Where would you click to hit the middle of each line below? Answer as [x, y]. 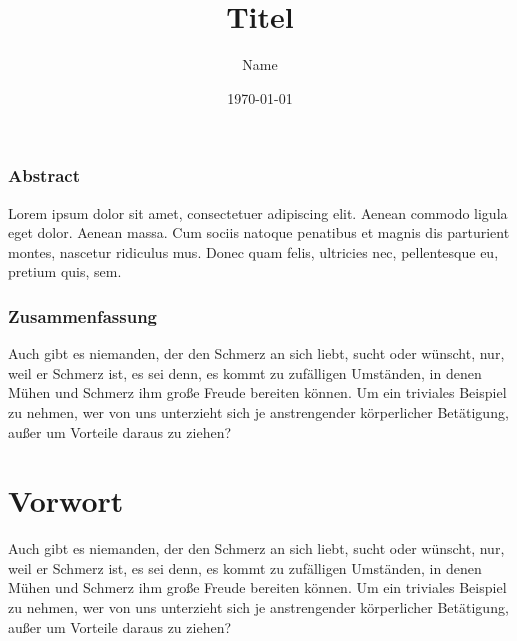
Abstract [44, 175]
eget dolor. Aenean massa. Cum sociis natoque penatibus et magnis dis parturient [259, 232]
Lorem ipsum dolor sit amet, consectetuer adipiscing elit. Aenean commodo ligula [258, 212]
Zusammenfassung [83, 315]
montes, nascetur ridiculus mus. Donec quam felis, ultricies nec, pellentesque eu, [253, 251]
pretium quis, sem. [65, 271]
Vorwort [66, 500]
